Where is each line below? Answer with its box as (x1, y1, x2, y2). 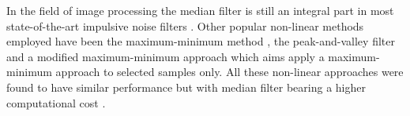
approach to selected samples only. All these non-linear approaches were (55, 63, 404, 80)
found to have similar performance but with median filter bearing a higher (6, 78, 366, 95)
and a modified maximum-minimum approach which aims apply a (6, 48, 325, 64)
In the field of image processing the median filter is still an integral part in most (6, 2, 394, 18)
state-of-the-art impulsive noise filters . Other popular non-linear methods (6, 17, 364, 34)
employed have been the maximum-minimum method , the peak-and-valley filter (6, 33, 395, 49)
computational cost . (6, 94, 106, 111)
